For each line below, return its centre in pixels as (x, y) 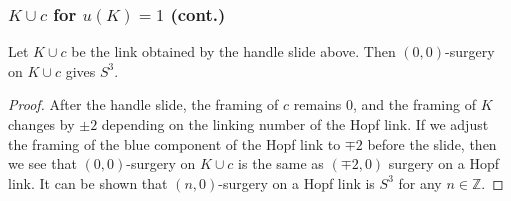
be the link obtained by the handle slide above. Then (233, 51)
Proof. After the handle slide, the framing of (143, 104)
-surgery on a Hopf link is (296, 182)
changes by (41, 124)
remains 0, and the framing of (384, 104)
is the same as (281, 163)
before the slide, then (432, 143)
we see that (42, 163)
